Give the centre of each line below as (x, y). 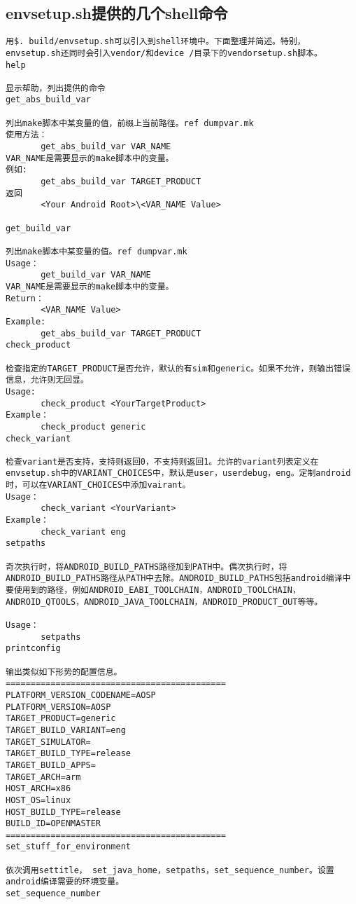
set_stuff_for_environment (68, 847)
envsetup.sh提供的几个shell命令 (117, 13)
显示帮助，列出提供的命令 (56, 88)
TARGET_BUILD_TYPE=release (68, 754)
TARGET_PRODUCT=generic (61, 719)
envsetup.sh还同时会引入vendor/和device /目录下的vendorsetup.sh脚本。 (164, 53)
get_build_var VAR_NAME (96, 275)
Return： (25, 298)
